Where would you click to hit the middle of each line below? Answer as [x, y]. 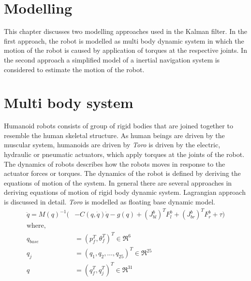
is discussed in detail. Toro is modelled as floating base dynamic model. [110, 201]
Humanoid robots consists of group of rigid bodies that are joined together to [118, 126]
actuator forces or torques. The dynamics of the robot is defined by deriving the [122, 173]
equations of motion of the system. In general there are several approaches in [118, 182]
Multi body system [69, 102]
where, [36, 226]
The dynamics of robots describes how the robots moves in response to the [115, 164]
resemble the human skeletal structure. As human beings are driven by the [114, 135]
